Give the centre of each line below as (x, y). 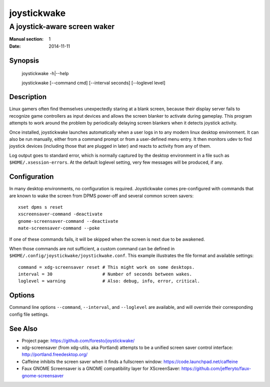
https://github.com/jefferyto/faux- (216, 368)
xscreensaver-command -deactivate (60, 214)
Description (28, 97)
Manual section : (26, 39)
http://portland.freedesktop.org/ (55, 354)
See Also (23, 329)
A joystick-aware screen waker (62, 27)
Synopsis (24, 60)
